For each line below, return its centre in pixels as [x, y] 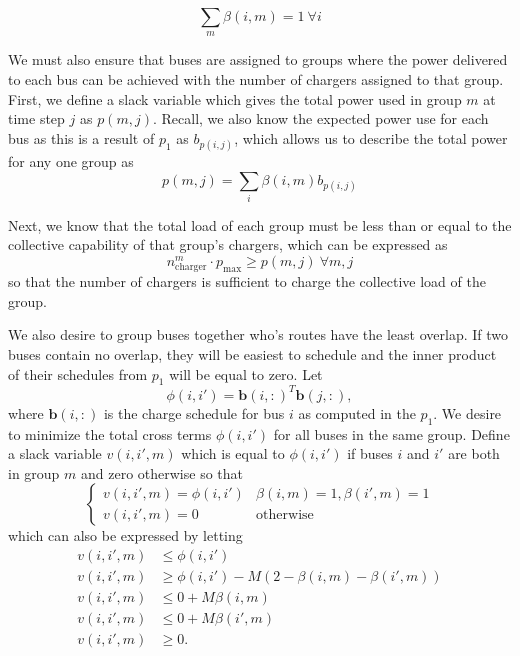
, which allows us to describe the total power [371, 137]
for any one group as [71, 160]
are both [474, 453]
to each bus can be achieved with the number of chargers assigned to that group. [256, 78]
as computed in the [357, 412]
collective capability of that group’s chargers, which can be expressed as [228, 244]
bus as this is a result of [81, 137]
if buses [370, 453]
